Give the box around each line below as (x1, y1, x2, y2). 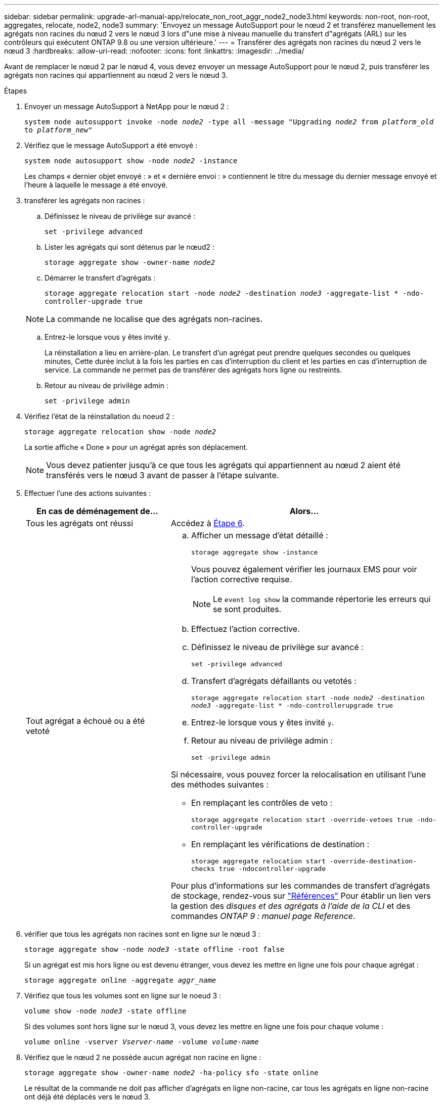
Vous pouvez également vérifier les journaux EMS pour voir (191, 564, 417, 574)
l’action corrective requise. (191, 574, 292, 584)
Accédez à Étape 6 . (170, 518, 245, 528)
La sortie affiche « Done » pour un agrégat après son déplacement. (24, 443, 248, 451)
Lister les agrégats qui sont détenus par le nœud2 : (45, 243, 215, 251)
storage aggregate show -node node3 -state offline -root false (24, 945, 285, 953)
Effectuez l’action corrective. (191, 624, 300, 634)
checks (191, 865, 215, 872)
